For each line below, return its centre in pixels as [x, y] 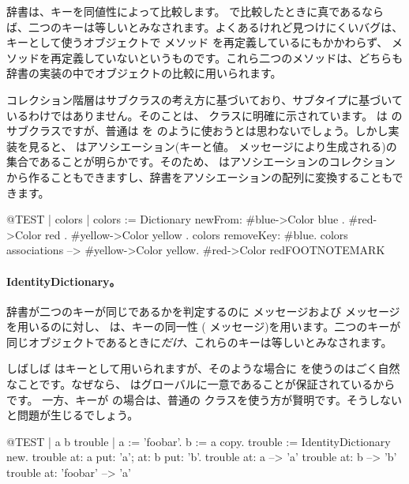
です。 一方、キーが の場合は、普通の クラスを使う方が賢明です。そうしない [204, 399]
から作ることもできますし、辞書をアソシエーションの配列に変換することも [199, 176]
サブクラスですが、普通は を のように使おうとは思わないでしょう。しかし [197, 131]
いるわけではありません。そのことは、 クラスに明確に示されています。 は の [204, 115]
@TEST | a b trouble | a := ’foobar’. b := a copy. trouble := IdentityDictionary [199, 441]
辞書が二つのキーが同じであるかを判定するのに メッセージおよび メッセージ [203, 311]
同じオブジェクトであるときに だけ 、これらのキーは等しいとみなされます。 [199, 341]
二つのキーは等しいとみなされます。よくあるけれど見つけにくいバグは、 [216, 26]
